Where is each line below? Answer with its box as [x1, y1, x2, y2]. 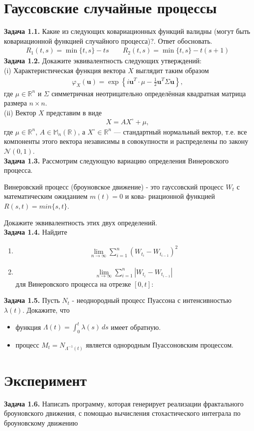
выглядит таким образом [136, 65, 209, 75]
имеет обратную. [111, 322, 161, 332]
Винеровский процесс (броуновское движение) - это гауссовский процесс [4, 181, 224, 191]
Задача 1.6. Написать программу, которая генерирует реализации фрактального [4, 398, 244, 408]
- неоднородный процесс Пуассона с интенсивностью [72, 295, 232, 305]
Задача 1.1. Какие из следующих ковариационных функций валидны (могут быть [4, 26, 251, 36]
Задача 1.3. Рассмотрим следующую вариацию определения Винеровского [4, 155, 229, 165]
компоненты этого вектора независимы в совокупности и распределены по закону [4, 136, 249, 146]
